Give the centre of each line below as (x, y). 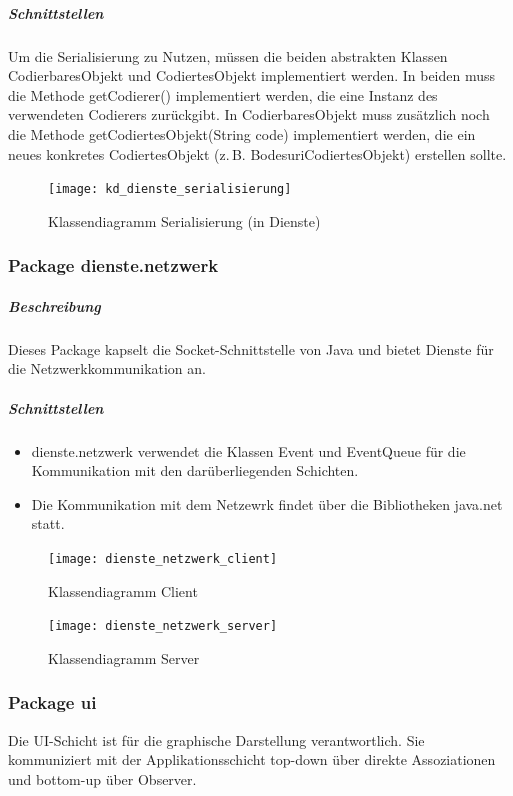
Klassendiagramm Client (123, 590)
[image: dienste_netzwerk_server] (163, 626)
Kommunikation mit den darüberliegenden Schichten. (195, 470)
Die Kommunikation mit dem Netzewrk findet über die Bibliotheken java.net (267, 503)
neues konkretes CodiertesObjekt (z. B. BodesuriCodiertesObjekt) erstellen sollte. (257, 153)
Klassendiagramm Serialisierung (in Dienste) (184, 220)
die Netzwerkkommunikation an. (107, 368)
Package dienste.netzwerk (113, 265)
